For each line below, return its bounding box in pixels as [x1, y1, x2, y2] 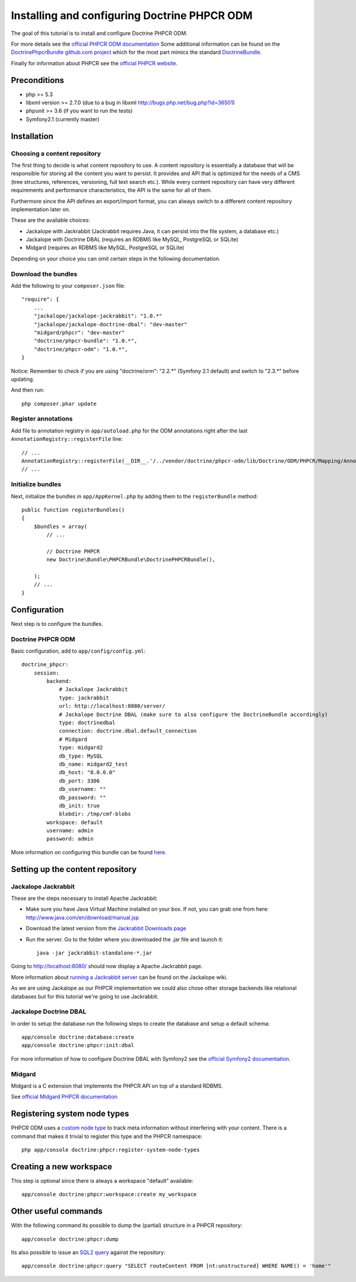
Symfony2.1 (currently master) [26, 116, 100, 123]
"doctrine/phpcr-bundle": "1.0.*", [33, 338, 138, 344]
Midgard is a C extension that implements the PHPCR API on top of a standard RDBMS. [11, 1082, 223, 1089]
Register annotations [11, 415, 73, 423]
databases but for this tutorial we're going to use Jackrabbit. [11, 992, 159, 1000]
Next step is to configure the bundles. [11, 620, 103, 627]
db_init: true [59, 802, 100, 809]
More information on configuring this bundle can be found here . [11, 848, 167, 855]
